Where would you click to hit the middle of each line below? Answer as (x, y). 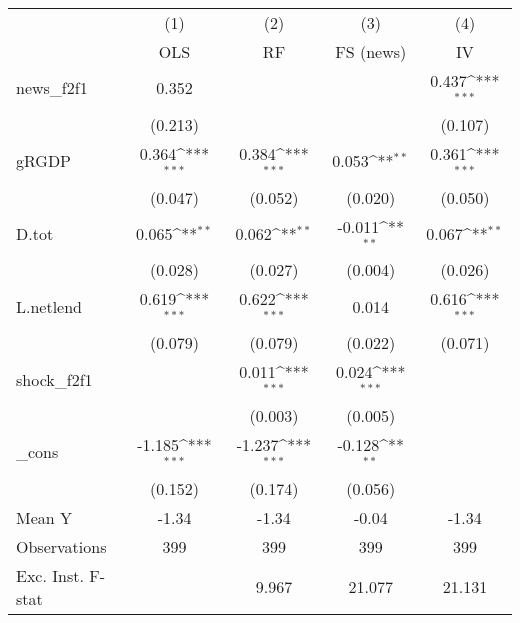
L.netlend (49, 306)
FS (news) (371, 51)
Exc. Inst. (50, 575)
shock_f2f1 (54, 379)
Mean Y (44, 517)
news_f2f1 (52, 88)
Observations (61, 546)
